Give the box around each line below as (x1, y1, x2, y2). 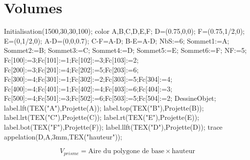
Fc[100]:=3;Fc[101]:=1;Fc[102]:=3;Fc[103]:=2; (4, 54, 139, 65)
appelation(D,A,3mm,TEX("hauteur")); (4, 131, 123, 141)
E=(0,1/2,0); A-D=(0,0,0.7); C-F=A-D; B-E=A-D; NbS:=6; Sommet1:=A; (4, 35, 229, 46)
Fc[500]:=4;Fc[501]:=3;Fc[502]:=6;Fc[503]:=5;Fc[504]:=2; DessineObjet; (4, 93, 216, 103)
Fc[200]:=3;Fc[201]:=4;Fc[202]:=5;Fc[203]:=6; (4, 64, 139, 74)
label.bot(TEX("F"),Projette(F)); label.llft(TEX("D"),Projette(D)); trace (4, 122, 223, 132)
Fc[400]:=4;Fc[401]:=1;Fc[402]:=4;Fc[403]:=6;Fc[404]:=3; (4, 83, 173, 93)
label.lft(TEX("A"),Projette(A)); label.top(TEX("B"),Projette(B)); (4, 102, 204, 113)
